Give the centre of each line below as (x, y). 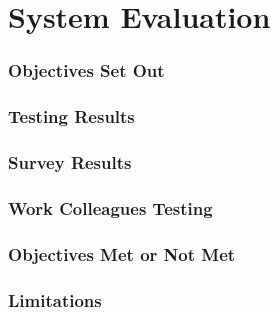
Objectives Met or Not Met (122, 253)
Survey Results (70, 161)
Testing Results (71, 116)
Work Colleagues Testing (110, 207)
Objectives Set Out (86, 70)
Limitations (55, 299)
